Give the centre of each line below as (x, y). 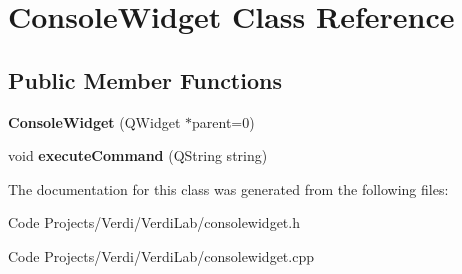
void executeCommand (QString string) (138, 155)
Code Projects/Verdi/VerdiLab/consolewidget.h (154, 222)
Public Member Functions (145, 79)
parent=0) (223, 121)
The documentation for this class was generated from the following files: (228, 188)
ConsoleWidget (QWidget (94, 121)
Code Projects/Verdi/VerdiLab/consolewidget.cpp (161, 255)
